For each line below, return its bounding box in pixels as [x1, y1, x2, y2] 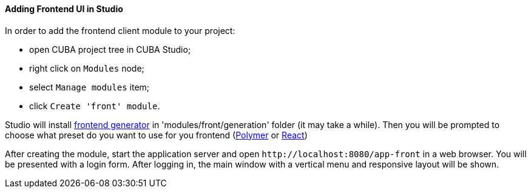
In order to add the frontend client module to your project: [5, 25, 235, 36]
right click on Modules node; [29, 63, 144, 73]
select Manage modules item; [29, 81, 150, 92]
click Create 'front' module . [29, 100, 160, 111]
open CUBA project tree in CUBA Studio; [29, 44, 191, 55]
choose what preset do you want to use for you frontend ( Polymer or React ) [5, 129, 308, 140]
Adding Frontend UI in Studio [5, 4, 123, 14]
